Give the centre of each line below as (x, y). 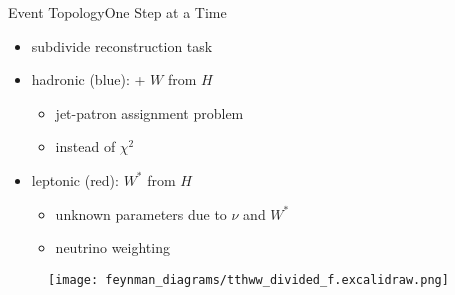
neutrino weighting (112, 247)
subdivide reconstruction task (122, 45)
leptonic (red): (75, 179)
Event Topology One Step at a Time (117, 12)
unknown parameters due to (141, 213)
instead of (85, 146)
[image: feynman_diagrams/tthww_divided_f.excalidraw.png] (248, 279)
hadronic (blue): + (88, 79)
